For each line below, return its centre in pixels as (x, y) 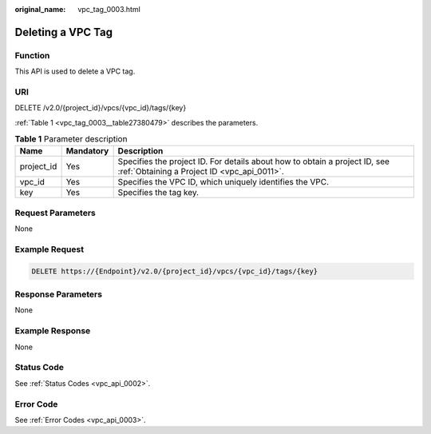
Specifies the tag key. (158, 193)
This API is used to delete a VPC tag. (75, 71)
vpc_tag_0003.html (109, 9)
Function (32, 55)
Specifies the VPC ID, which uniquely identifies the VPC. (223, 182)
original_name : (40, 9)
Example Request (49, 249)
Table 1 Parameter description (71, 139)
